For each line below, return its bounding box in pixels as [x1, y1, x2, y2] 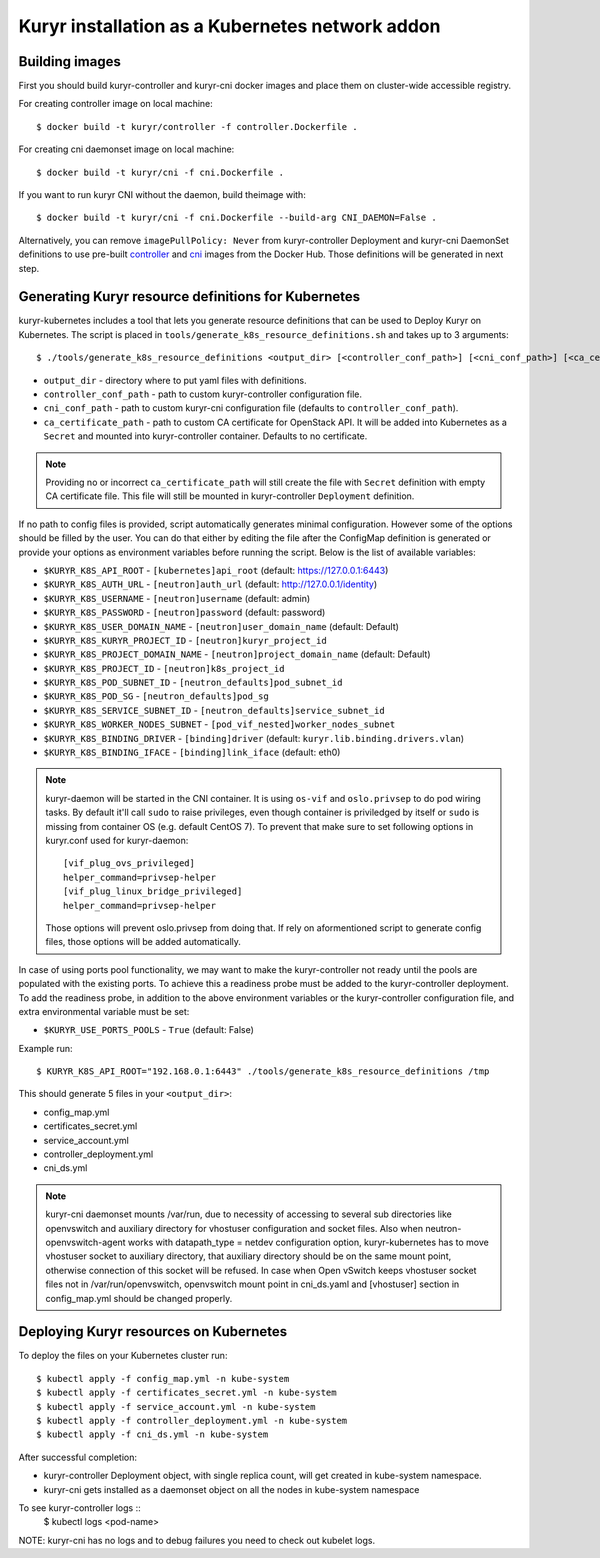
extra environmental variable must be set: [18, 1005, 190, 1017]
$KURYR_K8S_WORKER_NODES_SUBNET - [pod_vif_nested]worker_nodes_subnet [43, 718, 396, 730]
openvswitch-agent [45, 1236, 126, 1248]
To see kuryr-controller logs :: [18, 1501, 141, 1514]
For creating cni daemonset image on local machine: [18, 143, 235, 155]
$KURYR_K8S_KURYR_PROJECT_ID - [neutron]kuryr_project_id [43, 634, 327, 646]
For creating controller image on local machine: [18, 98, 214, 110]
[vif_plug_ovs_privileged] [63, 858, 195, 869]
